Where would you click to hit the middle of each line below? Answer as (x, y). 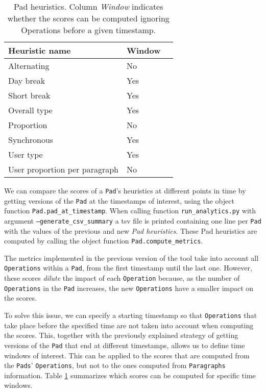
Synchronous (31, 140)
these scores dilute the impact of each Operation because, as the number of (122, 278)
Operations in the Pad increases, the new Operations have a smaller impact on (129, 288)
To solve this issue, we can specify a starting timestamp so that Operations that (130, 315)
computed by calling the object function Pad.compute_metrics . (104, 241)
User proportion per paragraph (63, 169)
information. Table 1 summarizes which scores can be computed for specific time (130, 375)
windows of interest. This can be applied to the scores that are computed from (127, 355)
